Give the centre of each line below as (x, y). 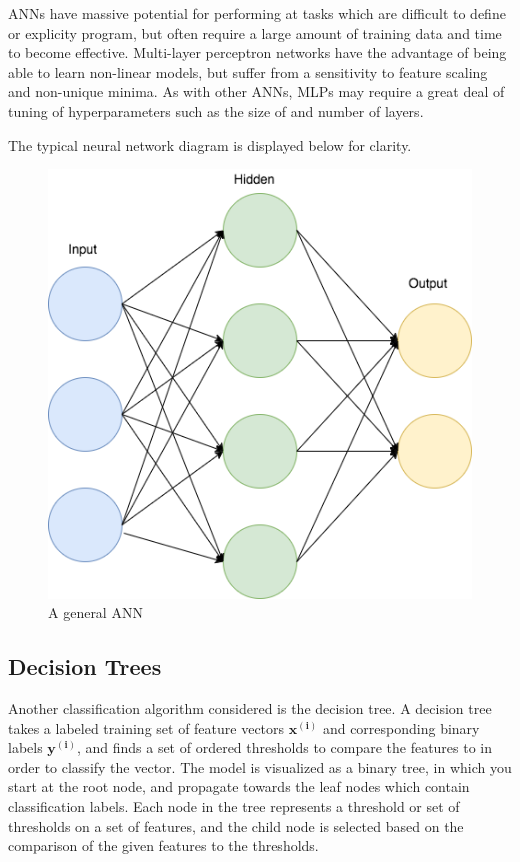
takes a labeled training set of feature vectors (146, 727)
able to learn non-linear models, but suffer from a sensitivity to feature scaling (248, 71)
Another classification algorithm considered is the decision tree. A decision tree (250, 708)
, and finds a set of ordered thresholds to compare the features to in (284, 747)
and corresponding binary (401, 727)
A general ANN (95, 612)
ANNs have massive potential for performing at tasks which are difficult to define (257, 13)
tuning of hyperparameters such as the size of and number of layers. (216, 110)
